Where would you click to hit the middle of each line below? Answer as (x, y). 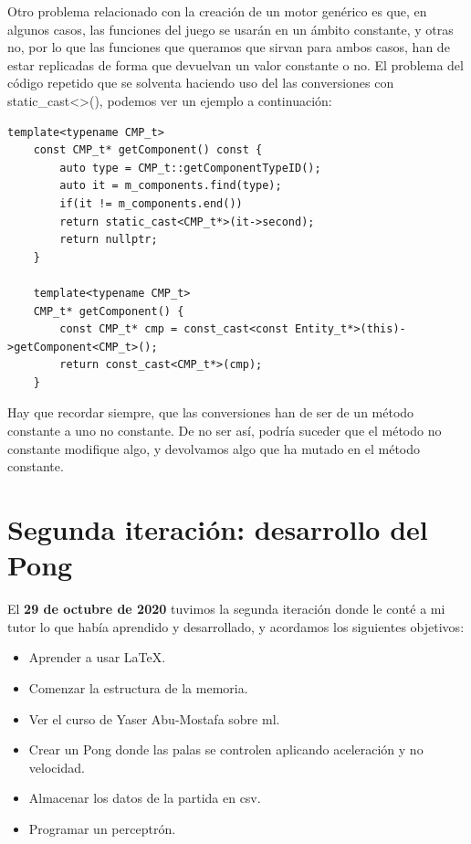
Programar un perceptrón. (102, 828)
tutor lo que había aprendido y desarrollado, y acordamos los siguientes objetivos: (236, 626)
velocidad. (57, 767)
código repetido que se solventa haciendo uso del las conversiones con (201, 83)
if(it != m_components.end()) (151, 203)
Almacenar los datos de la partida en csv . (145, 798)
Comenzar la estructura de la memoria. (138, 687)
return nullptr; (109, 240)
